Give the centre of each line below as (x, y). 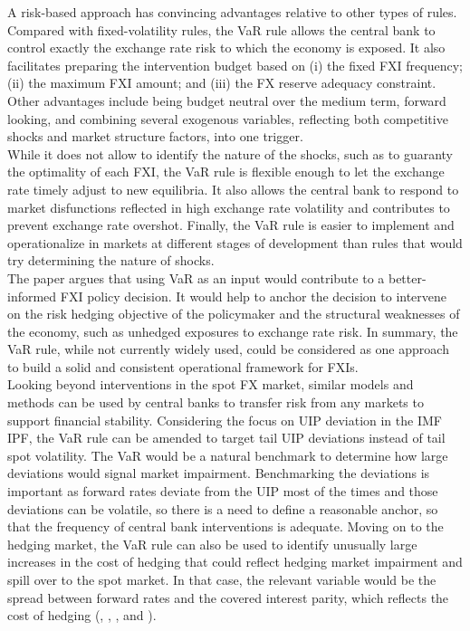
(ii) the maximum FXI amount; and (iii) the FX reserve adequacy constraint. (222, 83)
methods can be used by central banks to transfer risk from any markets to (216, 402)
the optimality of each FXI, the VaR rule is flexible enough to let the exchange (226, 172)
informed (32, 296)
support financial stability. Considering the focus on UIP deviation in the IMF (225, 420)
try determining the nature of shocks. (111, 260)
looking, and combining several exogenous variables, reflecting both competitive (228, 118)
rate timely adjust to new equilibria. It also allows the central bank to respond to (233, 189)
